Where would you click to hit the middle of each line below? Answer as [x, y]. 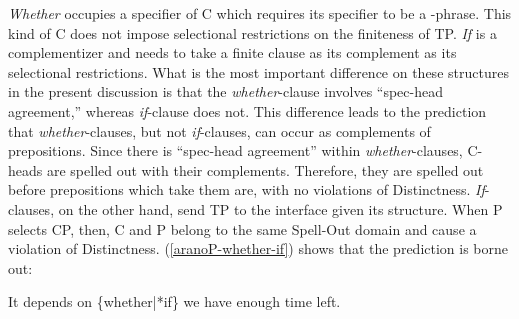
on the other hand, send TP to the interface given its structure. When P [280, 208]
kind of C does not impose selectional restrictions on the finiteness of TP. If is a [252, 32]
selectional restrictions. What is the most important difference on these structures [258, 71]
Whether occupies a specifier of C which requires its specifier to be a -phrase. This [260, 13]
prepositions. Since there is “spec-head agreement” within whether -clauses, [235, 150]
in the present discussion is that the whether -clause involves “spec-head [225, 91]
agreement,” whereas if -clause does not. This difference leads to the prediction [247, 110]
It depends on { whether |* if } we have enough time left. [174, 301]
